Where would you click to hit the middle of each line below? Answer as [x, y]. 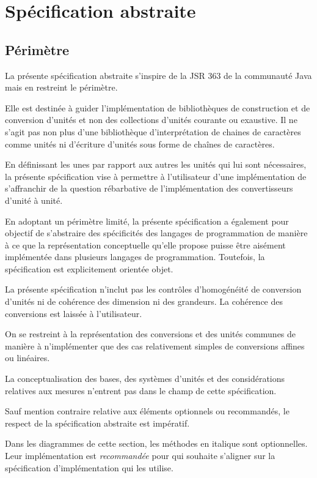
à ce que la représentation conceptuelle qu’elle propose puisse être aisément [145, 245]
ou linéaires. [27, 358]
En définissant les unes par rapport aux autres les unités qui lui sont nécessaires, [156, 164]
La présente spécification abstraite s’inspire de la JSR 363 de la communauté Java [158, 75]
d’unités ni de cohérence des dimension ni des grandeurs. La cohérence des [144, 301]
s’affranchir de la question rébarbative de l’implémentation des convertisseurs [149, 188]
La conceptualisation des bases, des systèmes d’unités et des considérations [145, 379]
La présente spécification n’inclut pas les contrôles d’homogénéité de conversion [153, 289]
